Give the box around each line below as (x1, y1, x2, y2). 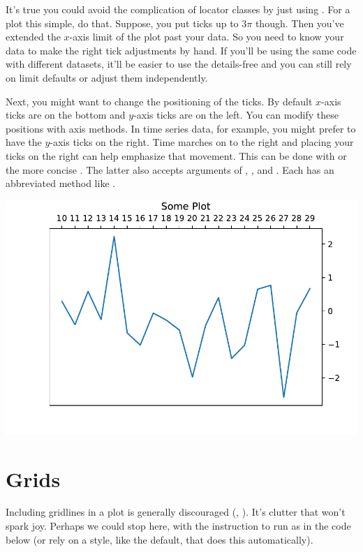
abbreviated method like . (6, 176, 116, 191)
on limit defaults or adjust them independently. (6, 70, 208, 84)
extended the (6, 29, 61, 44)
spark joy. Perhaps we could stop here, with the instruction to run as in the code (6, 519, 351, 533)
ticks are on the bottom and (6, 107, 126, 122)
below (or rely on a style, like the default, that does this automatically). (6, 532, 313, 546)
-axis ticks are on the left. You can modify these (133, 107, 339, 122)
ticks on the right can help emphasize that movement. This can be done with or (6, 148, 347, 163)
